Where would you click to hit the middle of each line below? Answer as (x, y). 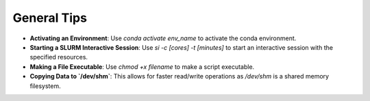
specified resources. (59, 57)
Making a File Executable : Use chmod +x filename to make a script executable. (142, 67)
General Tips (50, 18)
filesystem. (45, 86)
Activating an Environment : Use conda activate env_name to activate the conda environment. (163, 38)
